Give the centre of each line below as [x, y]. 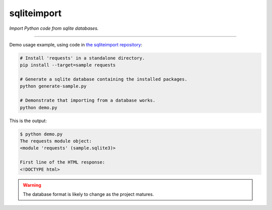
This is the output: [28, 121]
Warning [32, 185]
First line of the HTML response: [62, 162]
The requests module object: [56, 141]
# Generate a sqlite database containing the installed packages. [104, 79]
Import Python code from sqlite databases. [54, 28]
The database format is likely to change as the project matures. [88, 194]
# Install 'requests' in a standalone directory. [82, 58]
